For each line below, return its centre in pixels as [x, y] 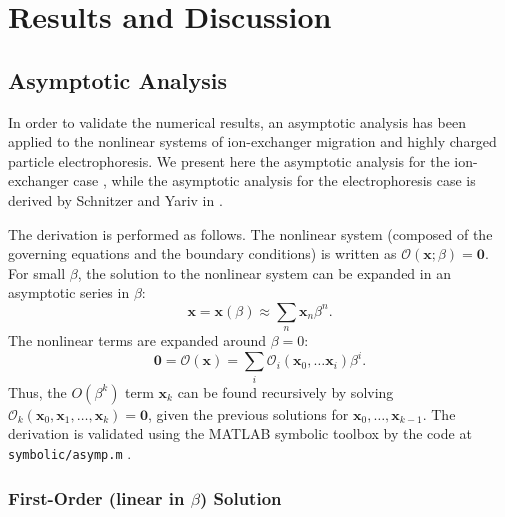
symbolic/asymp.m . [70, 452]
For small [37, 272]
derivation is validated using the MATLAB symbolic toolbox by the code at [240, 433]
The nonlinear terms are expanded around [137, 340]
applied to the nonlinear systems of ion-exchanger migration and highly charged [252, 141]
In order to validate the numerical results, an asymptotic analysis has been [237, 121]
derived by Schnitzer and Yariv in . [115, 199]
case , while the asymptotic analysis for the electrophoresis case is [274, 180]
